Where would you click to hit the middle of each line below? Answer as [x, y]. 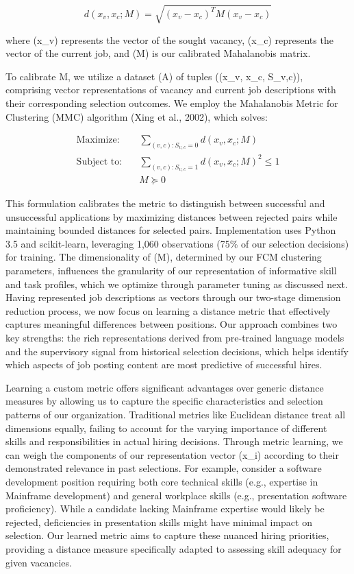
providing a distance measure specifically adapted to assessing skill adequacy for [174, 548]
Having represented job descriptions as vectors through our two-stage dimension [173, 297]
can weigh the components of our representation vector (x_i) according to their [172, 454]
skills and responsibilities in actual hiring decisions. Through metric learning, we [174, 441]
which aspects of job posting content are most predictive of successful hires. [164, 364]
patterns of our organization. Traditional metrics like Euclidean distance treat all [176, 415]
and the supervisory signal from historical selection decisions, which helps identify [177, 351]
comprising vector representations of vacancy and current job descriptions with [171, 89]
